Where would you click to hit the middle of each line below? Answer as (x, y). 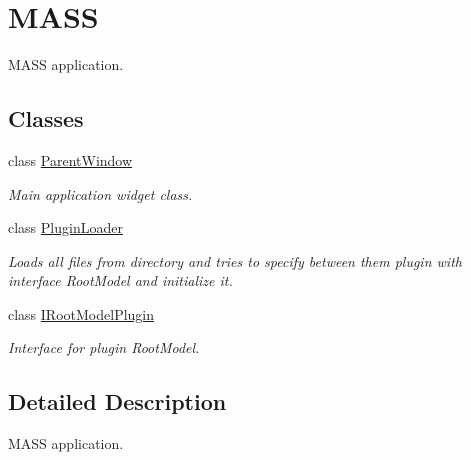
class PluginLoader (65, 227)
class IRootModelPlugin (81, 313)
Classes (46, 118)
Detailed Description (117, 401)
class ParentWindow (70, 159)
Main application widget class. (100, 193)
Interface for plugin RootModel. (104, 347)
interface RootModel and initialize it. (120, 280)
